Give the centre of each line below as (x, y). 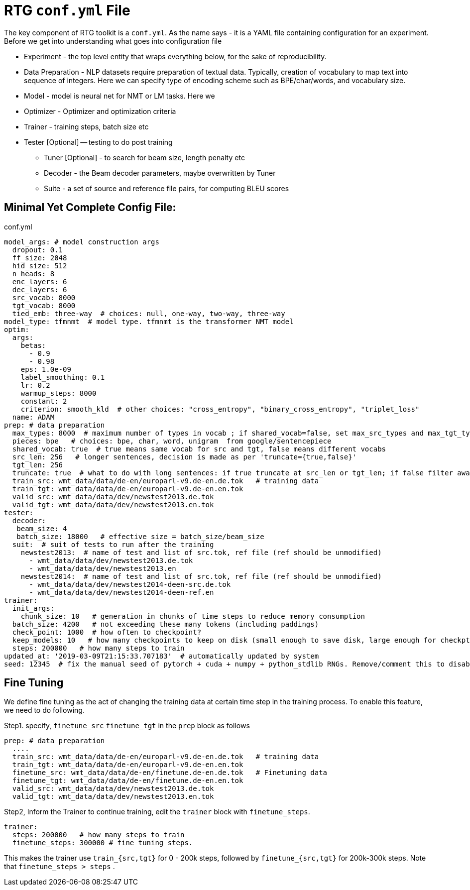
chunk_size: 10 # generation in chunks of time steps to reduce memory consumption (193, 616)
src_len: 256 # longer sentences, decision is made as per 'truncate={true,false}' (184, 457)
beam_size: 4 (42, 528)
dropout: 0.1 (38, 250)
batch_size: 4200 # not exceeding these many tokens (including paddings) (166, 624)
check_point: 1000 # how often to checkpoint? (107, 632)
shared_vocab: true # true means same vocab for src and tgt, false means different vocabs (199, 449)
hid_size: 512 (40, 266)
